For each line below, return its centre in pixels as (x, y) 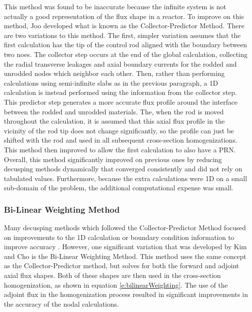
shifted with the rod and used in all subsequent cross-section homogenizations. (121, 140)
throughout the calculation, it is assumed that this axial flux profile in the (114, 121)
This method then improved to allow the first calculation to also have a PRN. (120, 149)
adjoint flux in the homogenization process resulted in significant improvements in (126, 294)
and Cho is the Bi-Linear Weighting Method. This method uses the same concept (125, 256)
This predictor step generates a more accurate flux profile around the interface (121, 101)
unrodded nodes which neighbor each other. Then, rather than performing (114, 73)
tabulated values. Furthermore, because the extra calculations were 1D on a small (126, 178)
